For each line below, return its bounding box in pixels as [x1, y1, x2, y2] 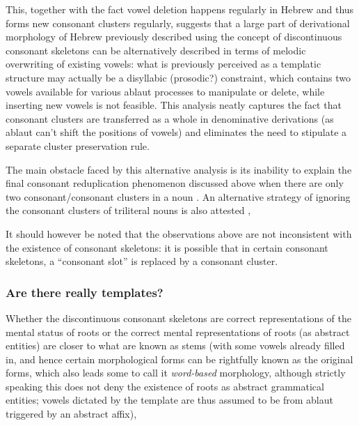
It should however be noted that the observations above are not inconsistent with [6, 226, 352, 241]
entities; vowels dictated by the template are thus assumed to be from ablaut [6, 393, 333, 407]
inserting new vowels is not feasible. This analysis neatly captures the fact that [6, 98, 342, 112]
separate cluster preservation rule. [6, 138, 150, 153]
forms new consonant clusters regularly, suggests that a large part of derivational [6, 15, 350, 30]
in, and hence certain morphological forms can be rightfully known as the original [6, 351, 353, 366]
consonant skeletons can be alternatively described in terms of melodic [6, 43, 306, 57]
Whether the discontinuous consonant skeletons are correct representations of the [6, 310, 351, 325]
